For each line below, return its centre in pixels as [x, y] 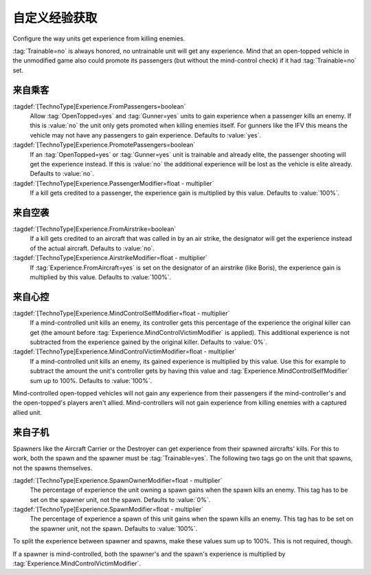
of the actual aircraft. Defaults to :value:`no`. [92, 248]
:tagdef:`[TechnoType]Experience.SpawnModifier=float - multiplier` [108, 510]
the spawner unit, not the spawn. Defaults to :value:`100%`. [114, 528]
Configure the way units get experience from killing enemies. [99, 39]
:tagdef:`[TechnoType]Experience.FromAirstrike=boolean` [94, 229]
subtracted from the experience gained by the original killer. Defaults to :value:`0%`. [148, 342]
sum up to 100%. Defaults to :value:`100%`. [91, 380]
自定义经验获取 [55, 18]
